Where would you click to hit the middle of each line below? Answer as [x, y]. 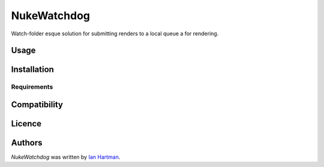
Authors [27, 143]
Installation [32, 70]
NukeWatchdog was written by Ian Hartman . [66, 157]
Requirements [32, 87]
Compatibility [37, 104]
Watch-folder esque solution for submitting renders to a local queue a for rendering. [115, 34]
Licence [26, 124]
